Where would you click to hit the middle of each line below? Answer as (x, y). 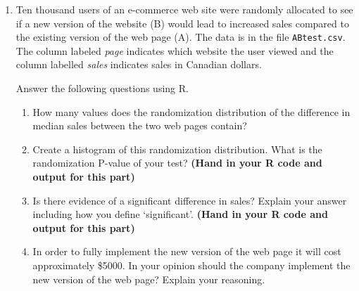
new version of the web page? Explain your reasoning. (149, 279)
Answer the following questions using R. (102, 88)
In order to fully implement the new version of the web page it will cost (187, 251)
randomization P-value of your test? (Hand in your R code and (177, 163)
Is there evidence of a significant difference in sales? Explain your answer (190, 200)
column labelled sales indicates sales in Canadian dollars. (139, 64)
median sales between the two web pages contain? (140, 125)
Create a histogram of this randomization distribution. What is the (177, 149)
